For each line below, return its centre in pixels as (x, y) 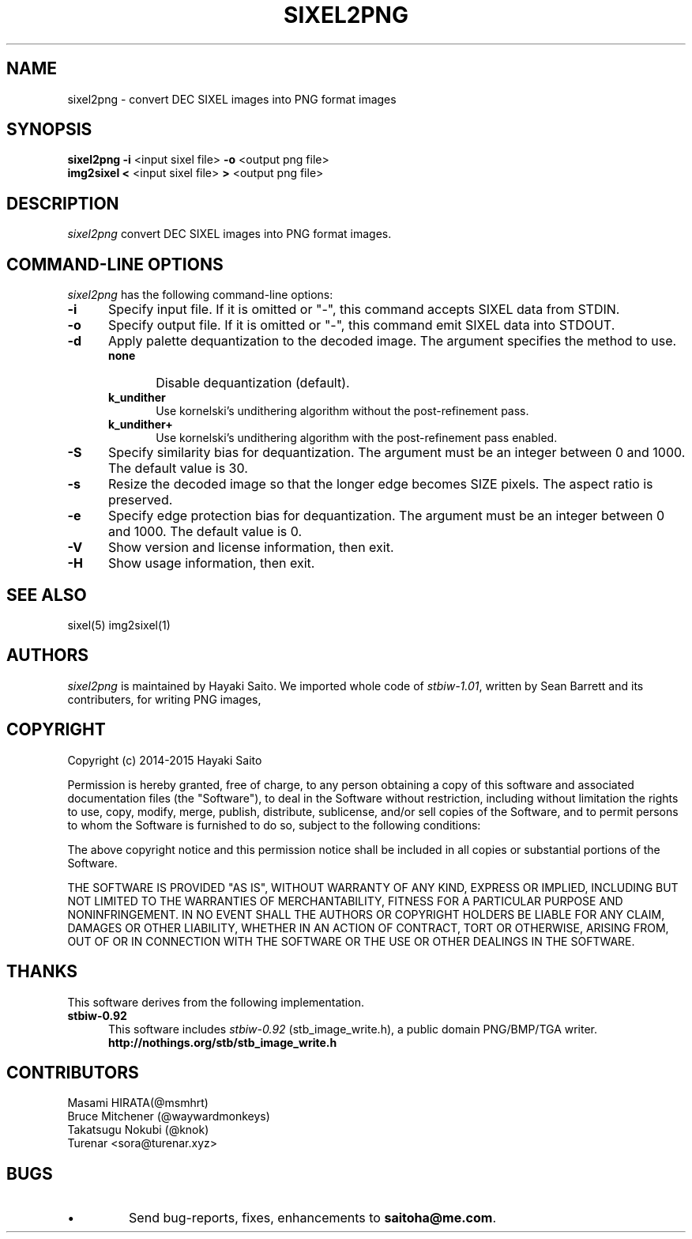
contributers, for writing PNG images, (164, 699)
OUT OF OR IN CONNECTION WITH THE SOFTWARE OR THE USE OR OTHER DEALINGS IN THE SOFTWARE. (351, 941)
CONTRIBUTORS (73, 1072)
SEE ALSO (47, 595)
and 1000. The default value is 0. (205, 532)
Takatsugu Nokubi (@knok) (138, 1130)
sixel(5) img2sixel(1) (119, 625)
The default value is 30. (178, 468)
